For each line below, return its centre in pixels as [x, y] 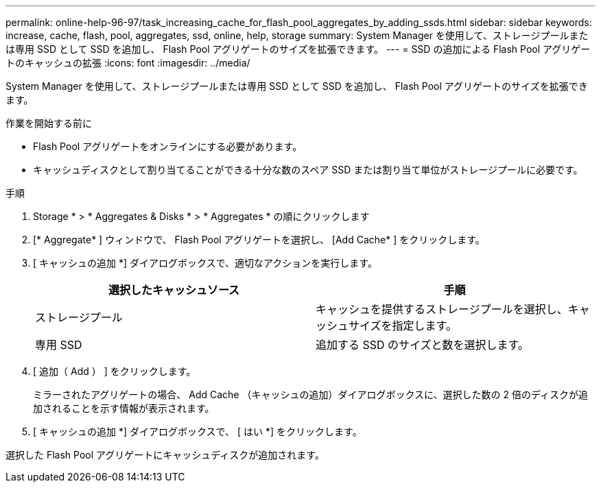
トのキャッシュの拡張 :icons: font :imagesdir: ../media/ [128, 63]
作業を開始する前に [49, 123]
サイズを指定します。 [403, 326]
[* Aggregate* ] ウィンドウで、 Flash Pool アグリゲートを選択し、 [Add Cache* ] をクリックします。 [259, 240]
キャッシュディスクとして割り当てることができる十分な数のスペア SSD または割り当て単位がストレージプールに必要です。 [308, 170]
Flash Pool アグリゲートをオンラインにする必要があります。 [168, 146]
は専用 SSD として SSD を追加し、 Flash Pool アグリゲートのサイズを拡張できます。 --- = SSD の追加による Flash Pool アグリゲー [298, 49]
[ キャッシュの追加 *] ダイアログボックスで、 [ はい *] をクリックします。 [198, 431]
